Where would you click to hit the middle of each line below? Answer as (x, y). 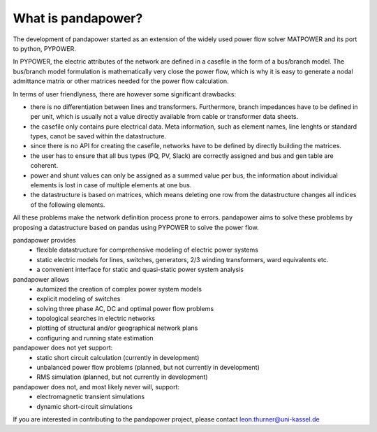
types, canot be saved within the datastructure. (98, 136)
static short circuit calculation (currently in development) (118, 357)
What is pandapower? (78, 18)
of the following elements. (68, 204)
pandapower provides (44, 240)
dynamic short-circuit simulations (84, 406)
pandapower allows (41, 279)
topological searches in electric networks (96, 319)
